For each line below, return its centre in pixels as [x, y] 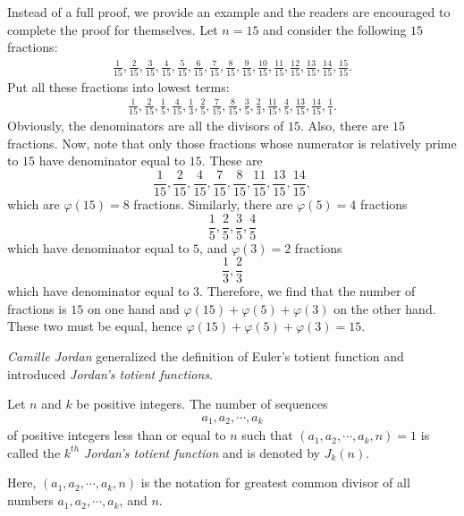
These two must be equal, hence [95, 326]
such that [267, 435]
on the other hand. [385, 308]
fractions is [37, 308]
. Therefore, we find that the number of [308, 291]
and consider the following [335, 29]
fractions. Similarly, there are [213, 203]
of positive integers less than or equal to [117, 435]
